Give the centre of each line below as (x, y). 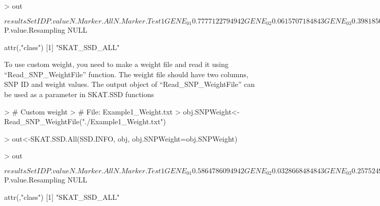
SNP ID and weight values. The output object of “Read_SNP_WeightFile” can (129, 84)
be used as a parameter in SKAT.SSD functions (79, 94)
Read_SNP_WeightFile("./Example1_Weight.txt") (85, 121)
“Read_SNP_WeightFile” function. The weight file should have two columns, (126, 74)
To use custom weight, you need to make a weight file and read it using (116, 64)
